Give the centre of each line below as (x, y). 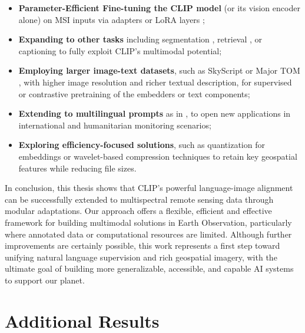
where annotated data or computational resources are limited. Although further (148, 234)
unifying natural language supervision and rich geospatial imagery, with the (141, 257)
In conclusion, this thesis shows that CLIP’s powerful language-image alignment (149, 188)
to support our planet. (45, 280)
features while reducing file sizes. (77, 168)
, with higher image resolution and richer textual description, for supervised (155, 82)
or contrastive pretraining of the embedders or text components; (134, 93)
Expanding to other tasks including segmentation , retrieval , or (140, 39)
